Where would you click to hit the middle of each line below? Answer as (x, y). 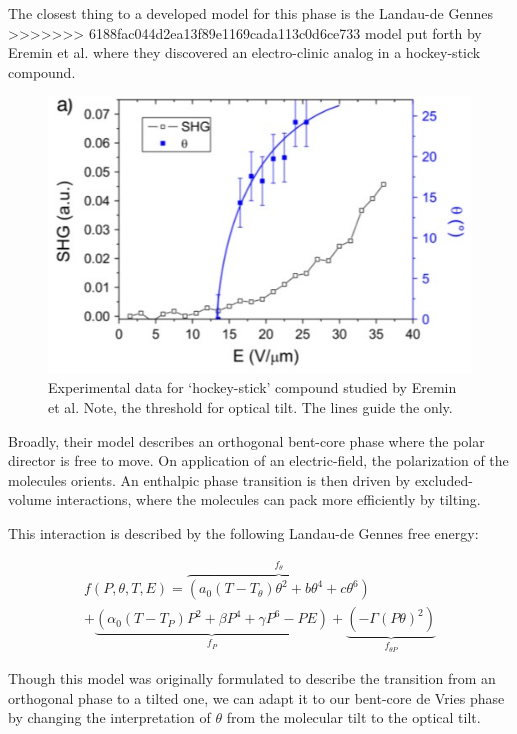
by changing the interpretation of (109, 717)
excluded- (443, 479)
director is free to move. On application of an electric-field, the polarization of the (258, 460)
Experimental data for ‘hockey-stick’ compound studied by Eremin (252, 387)
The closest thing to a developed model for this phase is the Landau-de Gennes (250, 13)
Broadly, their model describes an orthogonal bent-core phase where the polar (246, 440)
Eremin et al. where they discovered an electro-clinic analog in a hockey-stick (244, 52)
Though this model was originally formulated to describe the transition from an (252, 678)
